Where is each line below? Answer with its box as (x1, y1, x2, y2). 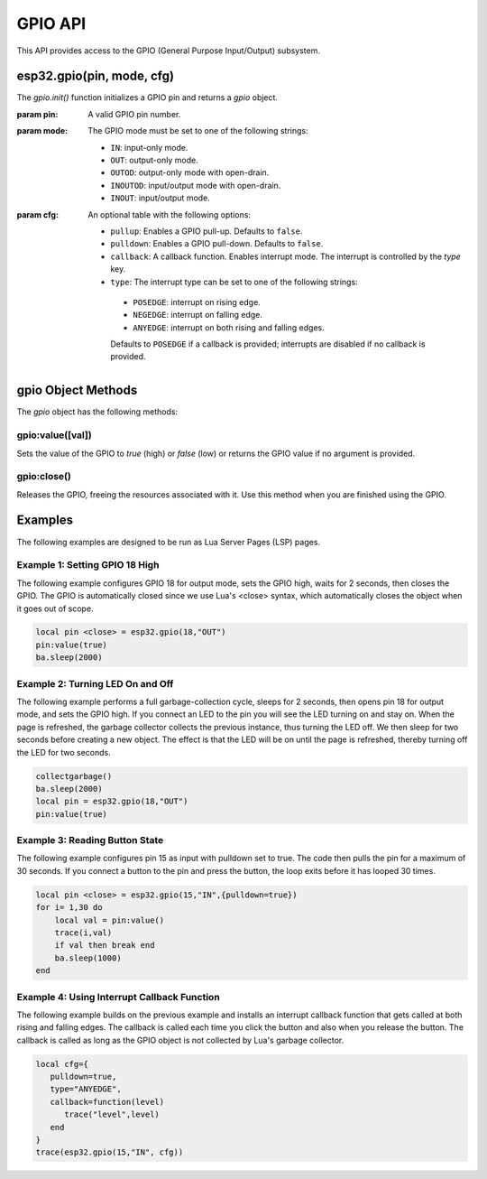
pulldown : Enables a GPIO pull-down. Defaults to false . (110, 238, 324, 249)
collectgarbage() (35, 771, 113, 781)
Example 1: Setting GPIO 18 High (16, 559, 160, 571)
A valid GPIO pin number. (87, 108, 181, 119)
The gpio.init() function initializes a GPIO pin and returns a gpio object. (16, 92, 279, 103)
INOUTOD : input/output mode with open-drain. (110, 180, 281, 190)
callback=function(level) (50, 1097, 165, 1107)
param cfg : (16, 209, 59, 220)
